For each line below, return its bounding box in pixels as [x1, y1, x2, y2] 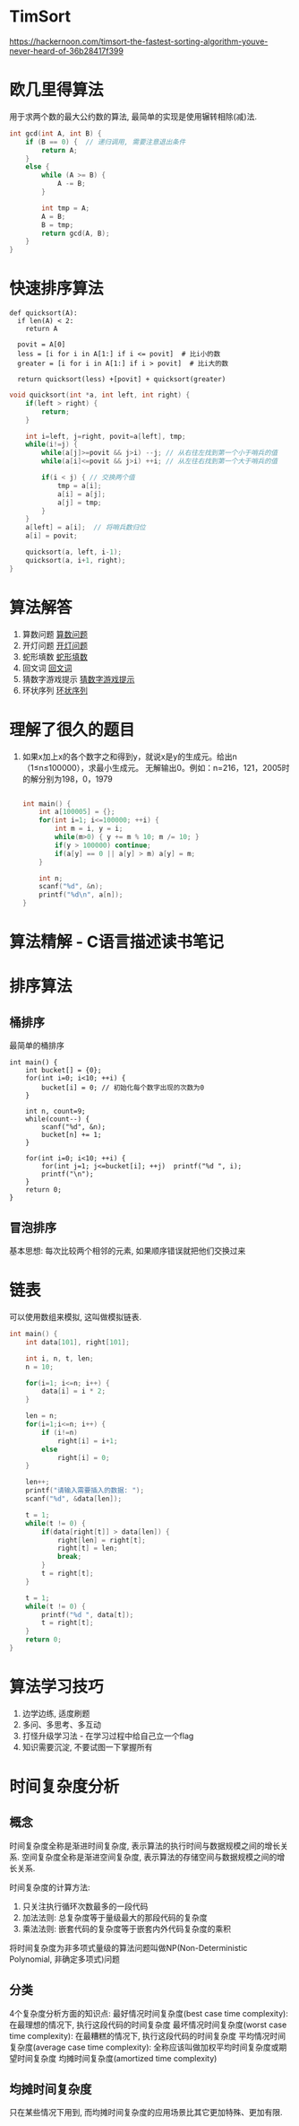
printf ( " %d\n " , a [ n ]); [38, 890, 124, 899]
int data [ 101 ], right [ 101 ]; [25, 1337, 130, 1347]
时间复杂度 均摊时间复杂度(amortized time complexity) [16, 2052, 218, 2063]
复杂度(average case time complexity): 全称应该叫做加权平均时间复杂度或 [9, 2042, 279, 2052]
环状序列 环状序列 [21, 685, 88, 696]
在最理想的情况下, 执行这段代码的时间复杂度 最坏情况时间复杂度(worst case [9, 2019, 287, 2030]
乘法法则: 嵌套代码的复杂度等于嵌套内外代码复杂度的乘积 [21, 1923, 231, 1934]
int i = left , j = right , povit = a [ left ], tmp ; [25, 432, 186, 441]
